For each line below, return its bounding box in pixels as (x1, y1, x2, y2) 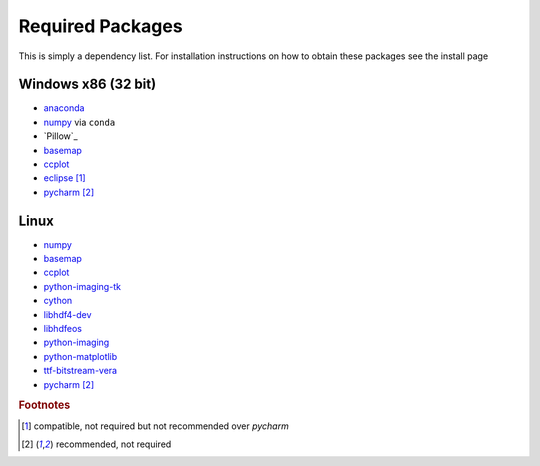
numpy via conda (43, 116, 116, 128)
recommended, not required (55, 438, 172, 450)
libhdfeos (43, 323, 82, 335)
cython (43, 295, 73, 307)
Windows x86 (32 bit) (18, 76, 157, 93)
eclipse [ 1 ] (43, 172, 86, 184)
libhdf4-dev (43, 308, 92, 320)
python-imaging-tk (43, 280, 122, 292)
